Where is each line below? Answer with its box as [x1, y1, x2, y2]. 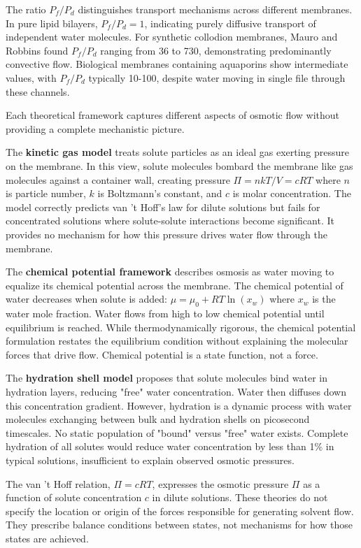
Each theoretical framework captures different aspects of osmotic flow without [6, 108, 340, 122]
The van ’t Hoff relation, [6, 476, 111, 491]
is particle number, [6, 186, 86, 201]
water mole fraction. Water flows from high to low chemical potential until [6, 306, 325, 321]
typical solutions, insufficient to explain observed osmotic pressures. [6, 453, 295, 468]
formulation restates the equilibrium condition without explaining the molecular [6, 333, 348, 348]
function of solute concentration [6, 490, 142, 505]
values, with [6, 70, 57, 85]
